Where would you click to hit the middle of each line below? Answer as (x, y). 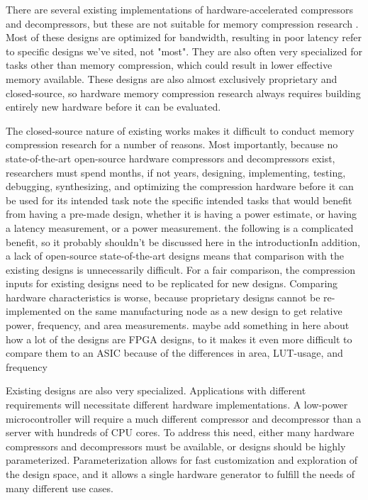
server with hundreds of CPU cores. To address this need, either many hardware (180, 432)
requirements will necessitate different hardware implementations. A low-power (177, 405)
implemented (34, 311)
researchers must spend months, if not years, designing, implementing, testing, (176, 172)
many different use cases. (60, 488)
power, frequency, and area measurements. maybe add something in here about (178, 325)
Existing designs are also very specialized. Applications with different (156, 390)
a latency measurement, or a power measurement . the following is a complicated (180, 227)
